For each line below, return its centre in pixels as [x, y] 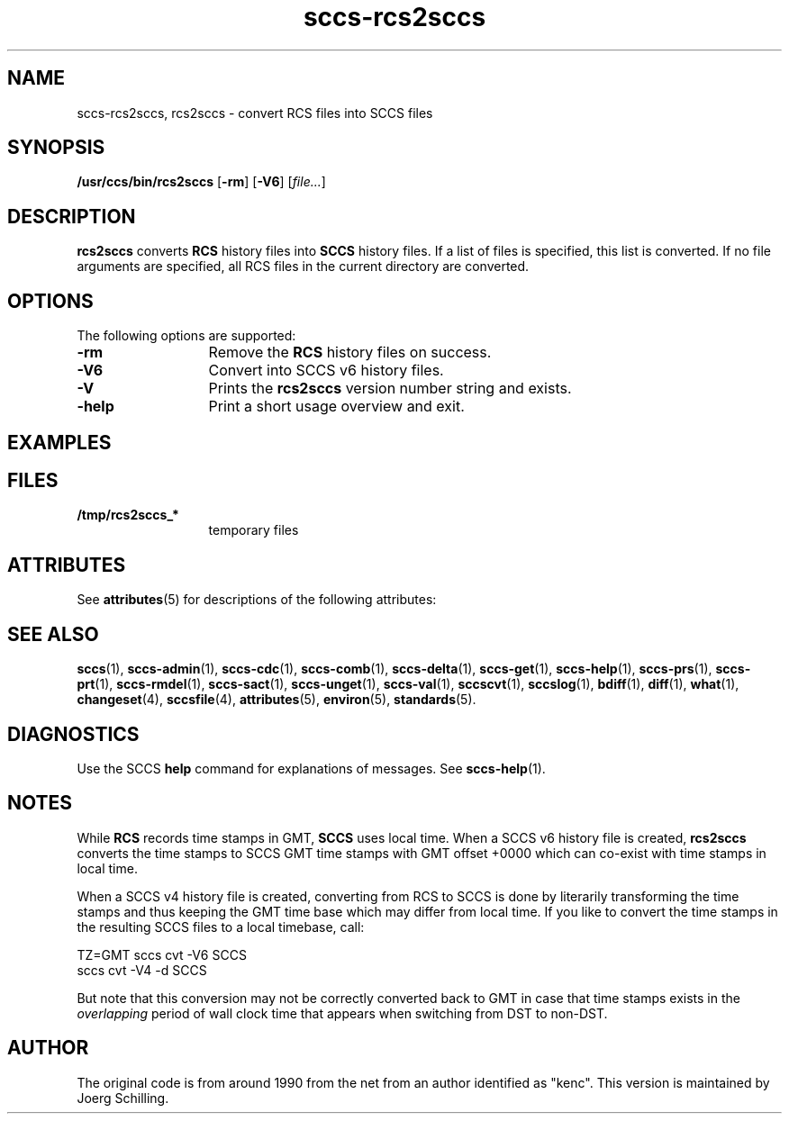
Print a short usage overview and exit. [336, 407]
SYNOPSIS [56, 148]
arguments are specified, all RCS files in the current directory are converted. [303, 267]
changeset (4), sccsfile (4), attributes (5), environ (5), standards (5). [277, 700]
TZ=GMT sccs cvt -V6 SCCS [162, 954]
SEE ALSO [53, 634]
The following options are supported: [186, 336]
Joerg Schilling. [123, 1098]
